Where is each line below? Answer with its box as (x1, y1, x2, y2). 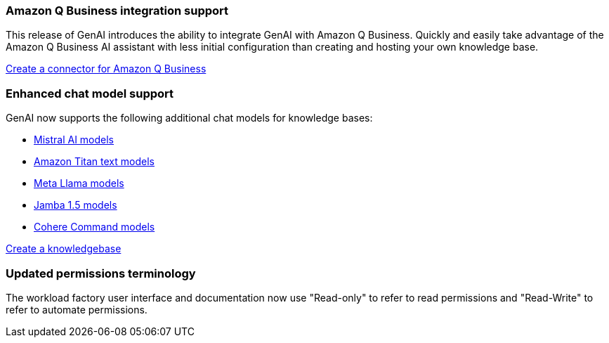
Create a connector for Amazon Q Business (6, 63, 207, 75)
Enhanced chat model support (6, 86, 174, 101)
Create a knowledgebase (6, 242, 122, 255)
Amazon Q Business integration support (6, 4, 229, 18)
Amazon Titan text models (34, 155, 155, 168)
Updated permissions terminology (6, 266, 196, 280)
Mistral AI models (34, 134, 114, 146)
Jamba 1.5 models (34, 199, 117, 212)
